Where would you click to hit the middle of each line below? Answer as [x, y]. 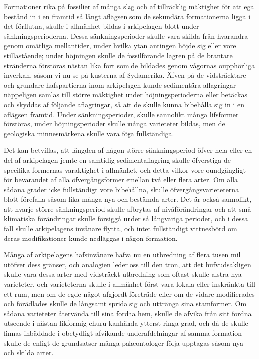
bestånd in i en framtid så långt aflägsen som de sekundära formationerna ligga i [127, 16]
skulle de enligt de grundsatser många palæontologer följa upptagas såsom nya [124, 342]
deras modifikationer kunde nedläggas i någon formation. [91, 238]
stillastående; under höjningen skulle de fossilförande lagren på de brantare [118, 55]
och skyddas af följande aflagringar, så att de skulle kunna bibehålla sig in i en [124, 104]
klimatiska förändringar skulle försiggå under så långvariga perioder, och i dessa [126, 218]
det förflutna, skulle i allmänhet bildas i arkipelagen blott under [102, 26]
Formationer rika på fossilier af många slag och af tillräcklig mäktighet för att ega [129, 6]
